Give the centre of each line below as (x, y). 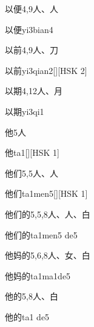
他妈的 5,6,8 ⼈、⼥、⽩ (48, 255)
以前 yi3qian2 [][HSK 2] (46, 70)
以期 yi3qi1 (25, 111)
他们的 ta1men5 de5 (41, 234)
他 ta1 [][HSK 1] (32, 152)
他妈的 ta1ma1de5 (38, 275)
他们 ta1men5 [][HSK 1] (46, 193)
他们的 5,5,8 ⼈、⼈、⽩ (48, 214)
